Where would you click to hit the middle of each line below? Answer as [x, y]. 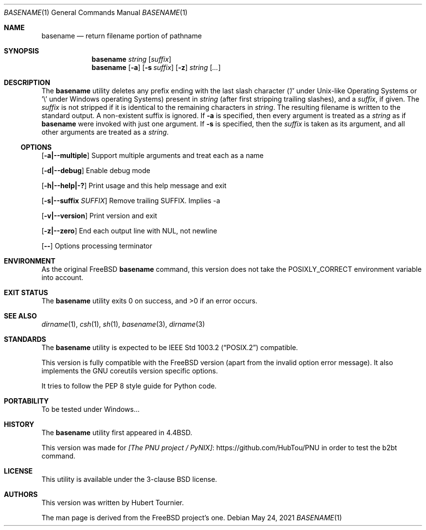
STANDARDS [25, 339]
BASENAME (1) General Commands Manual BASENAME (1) [96, 12]
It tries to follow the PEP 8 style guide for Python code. [129, 386]
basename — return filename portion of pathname [122, 36]
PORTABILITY [27, 401]
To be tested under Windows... [91, 409]
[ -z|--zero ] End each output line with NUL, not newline [129, 231]
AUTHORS [21, 494]
